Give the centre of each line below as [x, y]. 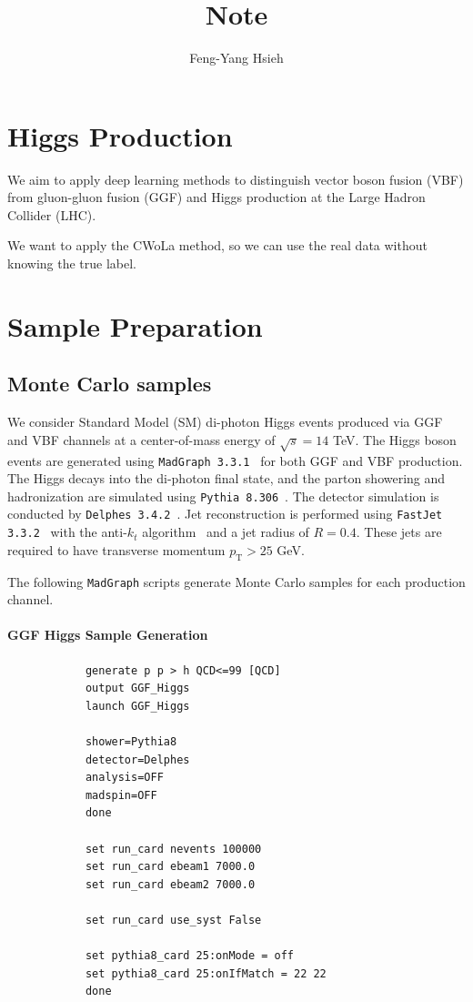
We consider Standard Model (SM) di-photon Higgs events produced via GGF [225, 422]
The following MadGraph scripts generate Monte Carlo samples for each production [236, 581]
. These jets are [399, 532]
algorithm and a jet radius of [226, 532]
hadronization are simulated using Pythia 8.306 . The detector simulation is [223, 496]
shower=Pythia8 [131, 742]
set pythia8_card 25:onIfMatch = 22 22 [206, 973]
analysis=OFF [124, 778]
